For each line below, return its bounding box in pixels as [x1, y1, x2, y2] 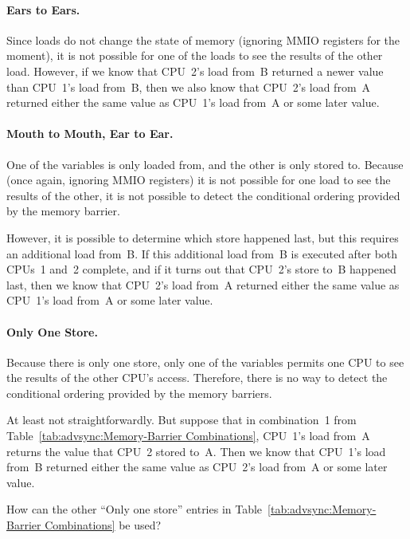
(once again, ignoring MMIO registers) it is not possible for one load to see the [6, 171, 391, 188]
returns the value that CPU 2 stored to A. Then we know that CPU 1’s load [6, 443, 386, 459]
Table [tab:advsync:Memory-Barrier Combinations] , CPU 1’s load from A [6, 427, 370, 444]
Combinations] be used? [45, 517, 162, 533]
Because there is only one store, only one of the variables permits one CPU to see [6, 353, 404, 370]
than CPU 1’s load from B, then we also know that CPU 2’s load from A [6, 78, 371, 95]
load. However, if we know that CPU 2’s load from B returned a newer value [6, 62, 384, 79]
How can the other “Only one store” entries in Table [6, 501, 263, 517]
